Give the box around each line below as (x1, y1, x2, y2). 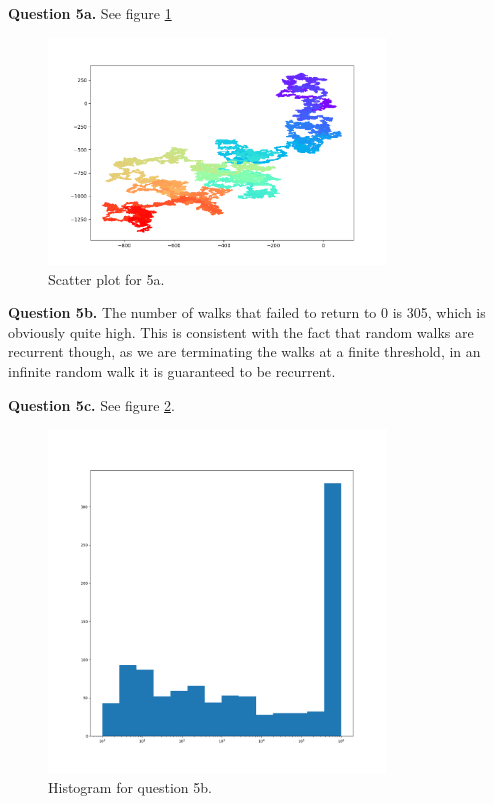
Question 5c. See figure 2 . (8, 394, 175, 415)
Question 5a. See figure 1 (8, 3, 172, 23)
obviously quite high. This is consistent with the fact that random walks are (8, 321, 474, 342)
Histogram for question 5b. (48, 777, 212, 798)
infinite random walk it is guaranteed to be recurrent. (8, 360, 336, 381)
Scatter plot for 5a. (48, 268, 165, 289)
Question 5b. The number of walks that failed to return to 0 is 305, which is (8, 302, 486, 323)
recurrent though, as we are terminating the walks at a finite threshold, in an (8, 341, 481, 362)
